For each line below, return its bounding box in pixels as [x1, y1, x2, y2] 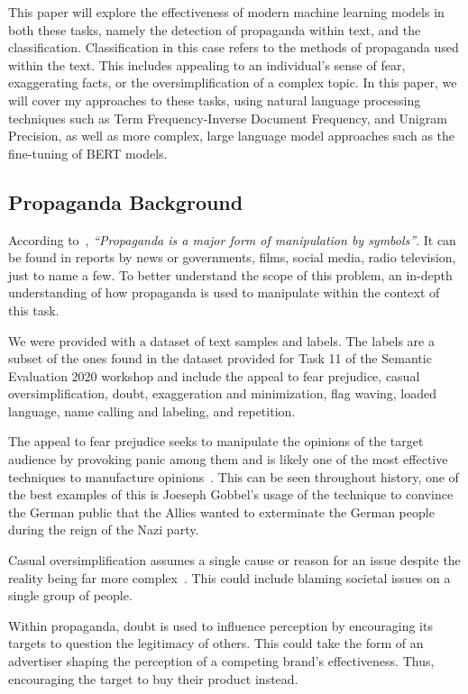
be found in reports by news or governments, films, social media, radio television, [8, 248, 456, 267]
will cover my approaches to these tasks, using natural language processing [8, 90, 421, 109]
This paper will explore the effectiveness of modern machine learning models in [8, 3, 445, 21]
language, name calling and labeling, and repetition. [8, 401, 296, 420]
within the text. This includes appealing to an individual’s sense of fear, [8, 55, 406, 74]
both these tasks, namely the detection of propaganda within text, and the [8, 20, 421, 39]
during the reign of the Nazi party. [8, 520, 199, 539]
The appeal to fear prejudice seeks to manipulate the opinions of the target [8, 432, 424, 451]
